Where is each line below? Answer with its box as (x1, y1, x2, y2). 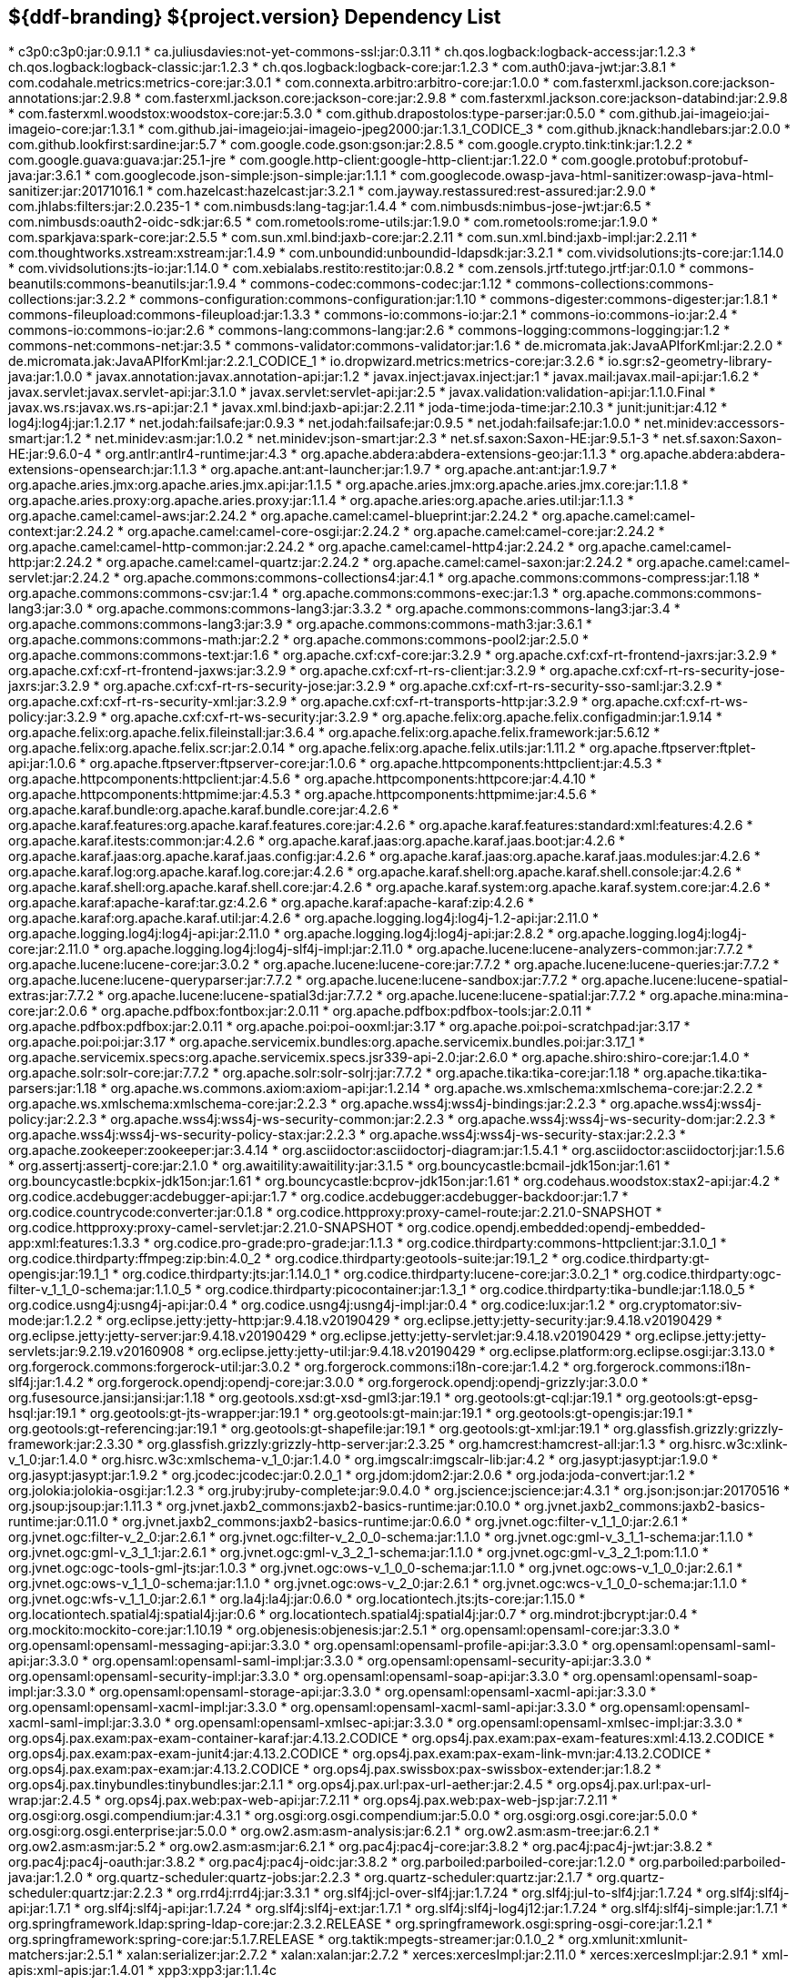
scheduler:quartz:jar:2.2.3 (8, 1885, 164, 1901)
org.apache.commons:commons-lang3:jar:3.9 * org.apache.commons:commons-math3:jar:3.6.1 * (8, 616, 592, 633)
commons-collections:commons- (515, 276, 714, 292)
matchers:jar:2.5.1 (8, 1947, 114, 1963)
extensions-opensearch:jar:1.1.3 (8, 461, 197, 478)
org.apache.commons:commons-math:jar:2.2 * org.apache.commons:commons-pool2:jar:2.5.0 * (8, 632, 589, 648)
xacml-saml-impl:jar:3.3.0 (8, 1715, 161, 1731)
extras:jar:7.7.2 (8, 987, 95, 1004)
